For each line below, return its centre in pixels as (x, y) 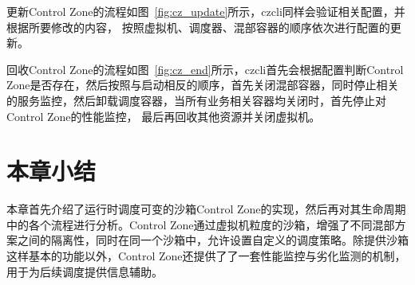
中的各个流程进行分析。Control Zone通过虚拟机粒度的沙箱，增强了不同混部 (201, 224)
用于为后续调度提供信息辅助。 (85, 271)
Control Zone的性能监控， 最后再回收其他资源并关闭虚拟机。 (164, 116)
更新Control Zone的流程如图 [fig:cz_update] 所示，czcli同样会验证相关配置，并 (206, 11)
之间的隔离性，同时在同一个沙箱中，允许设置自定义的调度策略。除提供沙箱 (213, 240)
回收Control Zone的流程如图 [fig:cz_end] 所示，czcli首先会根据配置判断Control (205, 69)
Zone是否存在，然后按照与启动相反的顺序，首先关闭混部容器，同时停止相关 (203, 85)
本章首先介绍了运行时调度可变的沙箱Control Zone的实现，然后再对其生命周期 (206, 209)
